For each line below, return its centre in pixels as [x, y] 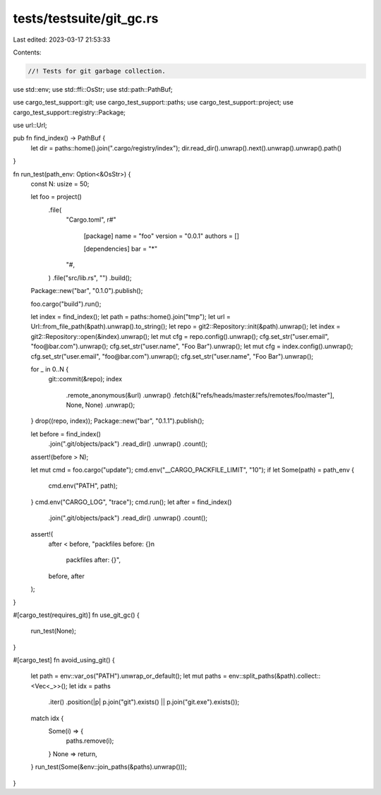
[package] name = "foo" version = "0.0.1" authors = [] [162, 236]
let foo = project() [56, 197]
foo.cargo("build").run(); [66, 304]
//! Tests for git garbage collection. [97, 71]
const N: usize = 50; [60, 184]
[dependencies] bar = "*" [121, 249]
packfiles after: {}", [93, 560]
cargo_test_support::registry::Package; [69, 112]
